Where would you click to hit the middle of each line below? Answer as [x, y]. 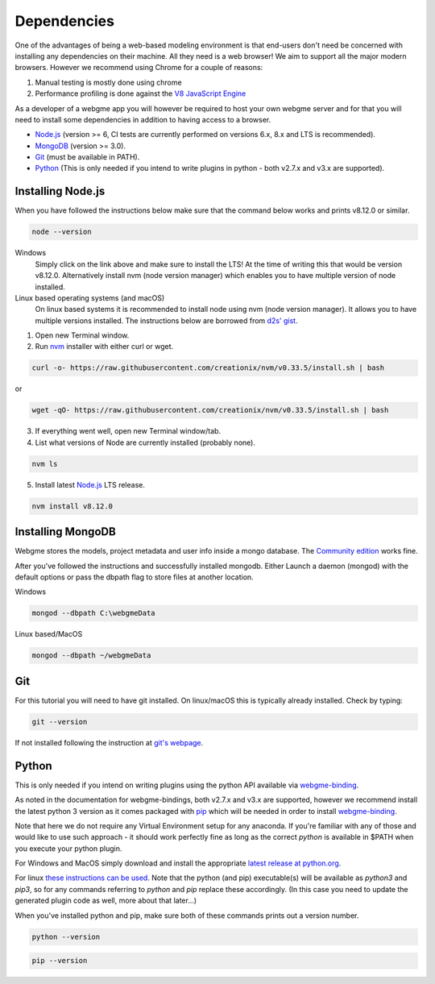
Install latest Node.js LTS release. [90, 484]
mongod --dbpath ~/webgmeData [91, 656]
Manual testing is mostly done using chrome [108, 82]
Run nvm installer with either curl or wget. [104, 347]
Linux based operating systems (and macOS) [90, 297]
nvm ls [45, 464]
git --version [60, 722]
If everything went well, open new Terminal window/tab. [128, 431]
